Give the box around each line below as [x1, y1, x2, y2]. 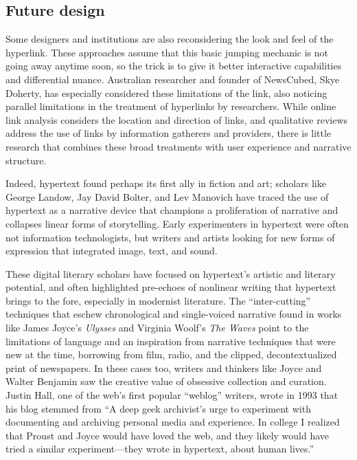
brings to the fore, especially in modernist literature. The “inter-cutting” [5, 293, 311, 307]
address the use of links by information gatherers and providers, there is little [5, 126, 332, 140]
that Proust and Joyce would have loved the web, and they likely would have [5, 428, 330, 442]
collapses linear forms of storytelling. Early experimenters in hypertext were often [5, 216, 349, 230]
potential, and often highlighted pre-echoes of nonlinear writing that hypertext [5, 280, 336, 294]
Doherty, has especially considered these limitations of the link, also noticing [5, 85, 327, 100]
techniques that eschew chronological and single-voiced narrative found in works [5, 307, 342, 321]
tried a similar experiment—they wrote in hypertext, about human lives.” [5, 441, 314, 456]
